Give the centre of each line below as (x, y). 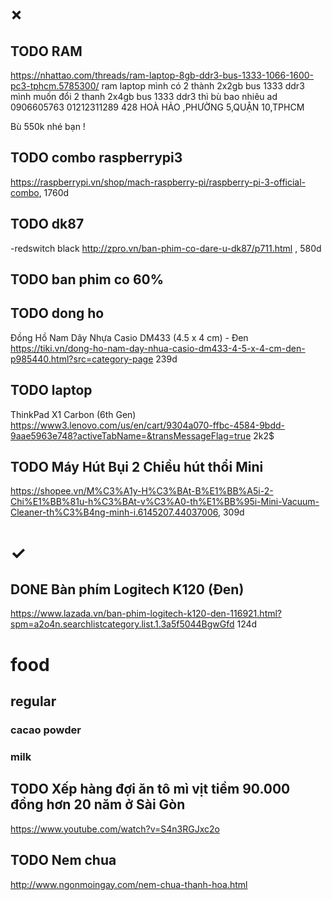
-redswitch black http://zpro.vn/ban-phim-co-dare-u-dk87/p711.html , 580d (166, 248)
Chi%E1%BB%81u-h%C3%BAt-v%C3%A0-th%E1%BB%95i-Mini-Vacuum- (165, 502)
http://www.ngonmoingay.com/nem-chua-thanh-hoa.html (129, 884)
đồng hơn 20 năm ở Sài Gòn (98, 804)
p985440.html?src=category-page (82, 359)
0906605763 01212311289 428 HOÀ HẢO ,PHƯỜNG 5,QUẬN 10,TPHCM (157, 107)
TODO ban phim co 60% (87, 279)
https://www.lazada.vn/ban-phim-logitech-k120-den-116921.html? (146, 614)
